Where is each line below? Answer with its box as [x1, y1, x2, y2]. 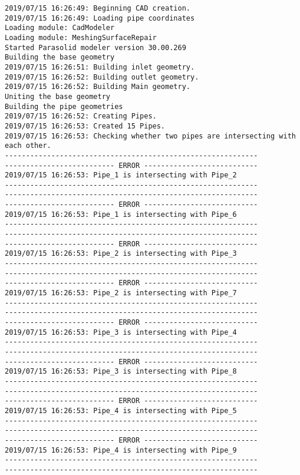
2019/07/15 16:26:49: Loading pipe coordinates [5, 14, 195, 22]
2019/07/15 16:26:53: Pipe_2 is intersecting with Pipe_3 [5, 249, 237, 258]
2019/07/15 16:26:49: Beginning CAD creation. [5, 4, 190, 12]
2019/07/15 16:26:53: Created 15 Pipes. [5, 121, 166, 130]
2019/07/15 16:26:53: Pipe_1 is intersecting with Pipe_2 [5, 171, 237, 180]
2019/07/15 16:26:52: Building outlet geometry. [5, 72, 199, 81]
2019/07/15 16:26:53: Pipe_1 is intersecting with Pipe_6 [5, 210, 237, 219]
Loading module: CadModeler [5, 24, 115, 32]
